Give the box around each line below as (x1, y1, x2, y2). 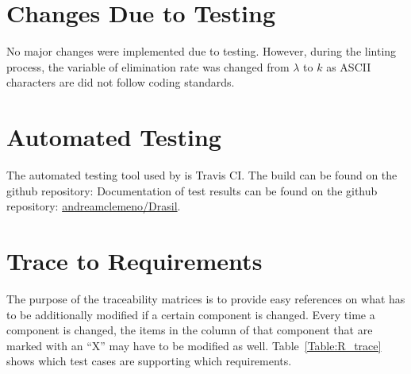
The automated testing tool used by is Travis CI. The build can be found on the (6, 167, 398, 183)
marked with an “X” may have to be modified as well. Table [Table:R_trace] (6, 337, 382, 353)
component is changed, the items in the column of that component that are (6, 322, 373, 338)
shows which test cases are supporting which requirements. (6, 353, 292, 369)
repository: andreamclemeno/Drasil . (6, 198, 181, 214)
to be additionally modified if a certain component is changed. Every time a (6, 306, 375, 322)
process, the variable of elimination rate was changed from (6, 58, 290, 75)
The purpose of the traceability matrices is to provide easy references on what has (6, 290, 405, 307)
